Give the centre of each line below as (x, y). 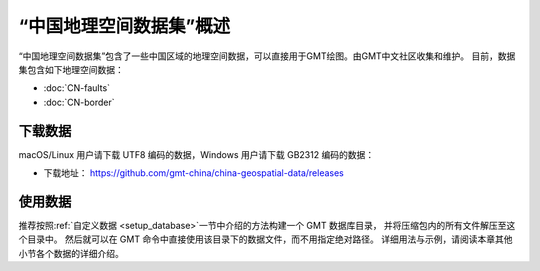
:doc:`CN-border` (79, 102)
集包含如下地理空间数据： (71, 69)
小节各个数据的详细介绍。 (71, 253)
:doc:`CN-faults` (76, 88)
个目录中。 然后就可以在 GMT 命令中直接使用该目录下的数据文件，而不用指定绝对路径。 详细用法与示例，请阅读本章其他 (265, 239)
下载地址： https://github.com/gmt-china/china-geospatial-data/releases (194, 173)
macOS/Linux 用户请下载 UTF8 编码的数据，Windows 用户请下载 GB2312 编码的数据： (196, 154)
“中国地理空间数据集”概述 (124, 26)
